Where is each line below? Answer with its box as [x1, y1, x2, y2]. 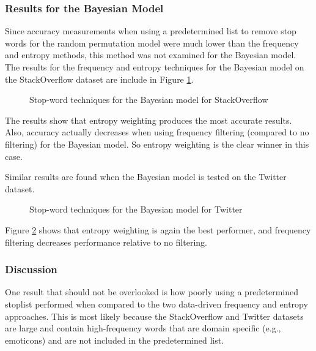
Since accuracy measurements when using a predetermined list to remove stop [5, 25, 296, 37]
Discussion [5, 262, 57, 277]
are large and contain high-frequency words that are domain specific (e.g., [5, 322, 281, 334]
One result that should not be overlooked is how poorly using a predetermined [5, 285, 299, 298]
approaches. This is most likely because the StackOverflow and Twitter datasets [5, 309, 304, 322]
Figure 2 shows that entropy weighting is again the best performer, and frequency [5, 223, 311, 236]
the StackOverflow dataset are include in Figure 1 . [5, 72, 194, 85]
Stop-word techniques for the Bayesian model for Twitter [29, 203, 243, 216]
